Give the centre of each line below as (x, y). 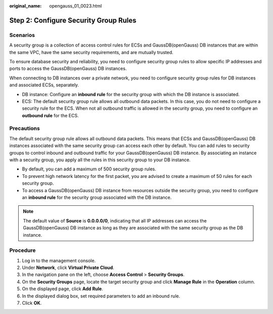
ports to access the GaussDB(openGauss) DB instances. (68, 69)
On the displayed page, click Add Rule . (62, 289)
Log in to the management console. (59, 260)
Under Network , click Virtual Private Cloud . (68, 267)
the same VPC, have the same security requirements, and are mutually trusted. (92, 52)
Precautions (25, 128)
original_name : (26, 6)
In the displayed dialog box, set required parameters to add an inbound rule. (101, 296)
